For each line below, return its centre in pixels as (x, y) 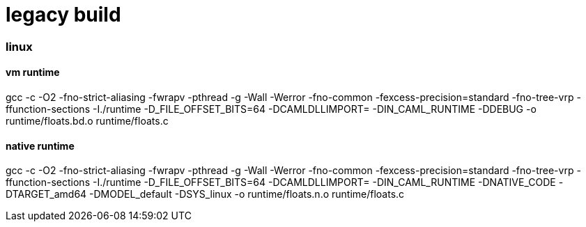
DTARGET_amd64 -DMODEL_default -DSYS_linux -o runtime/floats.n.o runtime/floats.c (205, 194)
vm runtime (33, 72)
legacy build (63, 15)
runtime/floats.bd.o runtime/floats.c (87, 120)
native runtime (40, 146)
